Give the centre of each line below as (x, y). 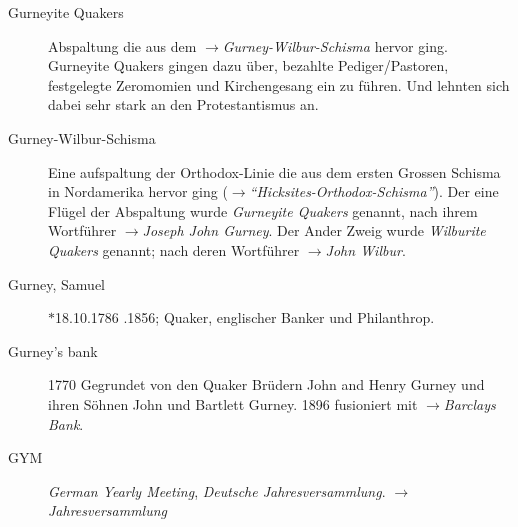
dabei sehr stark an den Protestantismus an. (183, 104)
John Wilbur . (365, 249)
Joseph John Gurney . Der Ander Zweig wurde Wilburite (314, 230)
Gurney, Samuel (56, 283)
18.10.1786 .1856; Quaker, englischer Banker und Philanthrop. (245, 317)
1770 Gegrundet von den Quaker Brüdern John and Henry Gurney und (266, 384)
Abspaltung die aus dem (122, 45)
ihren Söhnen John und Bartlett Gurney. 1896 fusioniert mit (233, 403)
